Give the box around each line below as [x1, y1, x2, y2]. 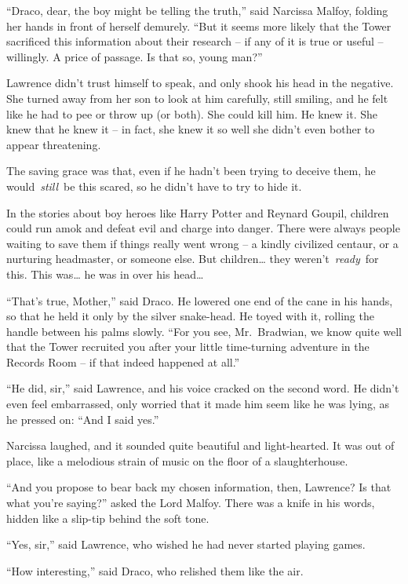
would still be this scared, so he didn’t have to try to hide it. [6, 177, 302, 194]
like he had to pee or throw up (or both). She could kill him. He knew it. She [6, 105, 378, 122]
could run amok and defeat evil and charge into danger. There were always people [6, 220, 400, 236]
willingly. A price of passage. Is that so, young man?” [6, 48, 263, 64]
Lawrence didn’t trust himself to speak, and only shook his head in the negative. [6, 75, 394, 91]
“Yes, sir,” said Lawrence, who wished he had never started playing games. [6, 536, 366, 553]
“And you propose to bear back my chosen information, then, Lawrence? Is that [6, 479, 392, 495]
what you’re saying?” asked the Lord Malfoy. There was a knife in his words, [6, 495, 375, 511]
